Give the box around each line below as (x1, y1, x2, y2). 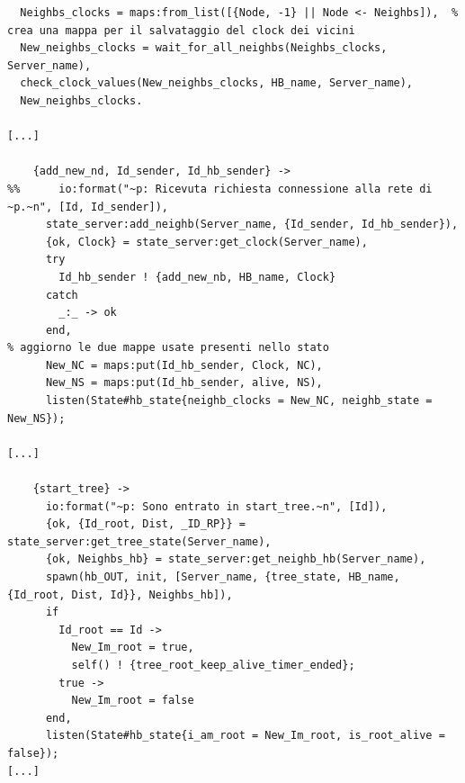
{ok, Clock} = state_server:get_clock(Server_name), (45, 235, 368, 248)
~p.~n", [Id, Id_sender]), (7, 200, 168, 213)
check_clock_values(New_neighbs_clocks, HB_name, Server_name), (20, 76, 414, 90)
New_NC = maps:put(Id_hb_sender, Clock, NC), (45, 358, 323, 372)
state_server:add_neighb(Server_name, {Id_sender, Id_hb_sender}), (45, 218, 459, 231)
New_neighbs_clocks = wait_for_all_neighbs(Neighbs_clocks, (20, 41, 388, 55)
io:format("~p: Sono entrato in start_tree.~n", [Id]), (45, 499, 388, 513)
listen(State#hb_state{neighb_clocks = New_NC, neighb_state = (45, 394, 433, 408)
